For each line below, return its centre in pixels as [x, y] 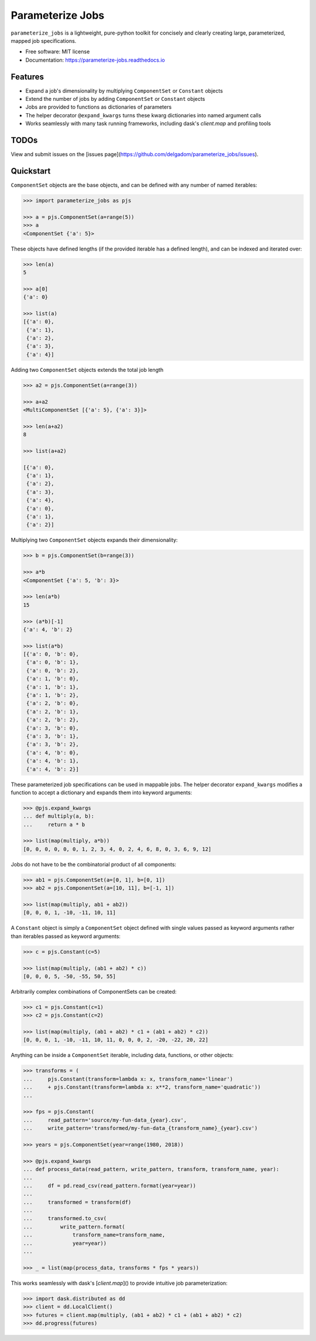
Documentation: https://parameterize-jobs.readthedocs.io [95, 60]
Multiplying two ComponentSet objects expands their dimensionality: [94, 540]
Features [27, 77]
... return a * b [54, 824]
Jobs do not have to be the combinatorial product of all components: [94, 864]
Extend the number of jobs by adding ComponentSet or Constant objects [115, 99]
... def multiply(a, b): [59, 816]
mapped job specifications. [44, 40]
